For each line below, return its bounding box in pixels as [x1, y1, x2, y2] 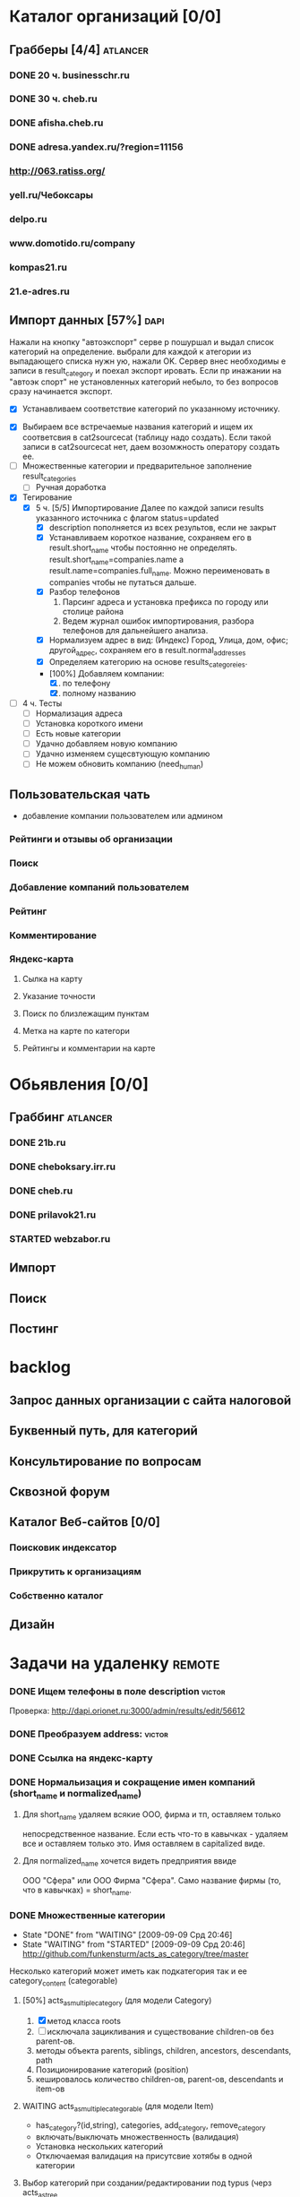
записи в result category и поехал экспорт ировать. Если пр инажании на [9, 365, 282, 378]
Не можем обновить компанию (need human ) [35, 759, 204, 771]
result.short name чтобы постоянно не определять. [48, 542, 237, 555]
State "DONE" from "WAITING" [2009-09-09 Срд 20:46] [21, 1929, 233, 1941]
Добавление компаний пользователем [9, 881, 190, 893]
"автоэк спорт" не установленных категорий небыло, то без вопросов [9, 376, 279, 387]
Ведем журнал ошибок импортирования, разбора [62, 616, 255, 626]
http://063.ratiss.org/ [9, 165, 106, 177]
